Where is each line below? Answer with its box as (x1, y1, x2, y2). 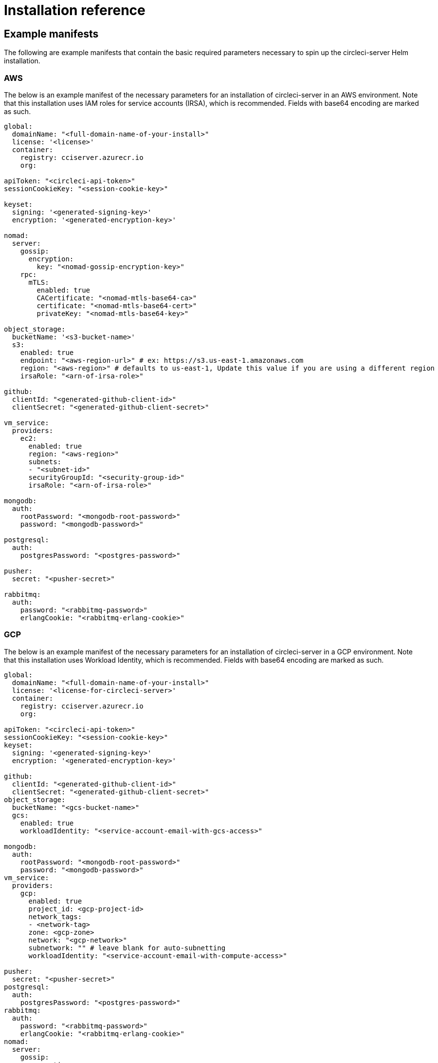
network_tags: (28, 912, 82, 921)
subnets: (28, 457, 62, 466)
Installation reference (4, 2, 146, 19)
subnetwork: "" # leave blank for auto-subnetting (28, 944, 226, 952)
